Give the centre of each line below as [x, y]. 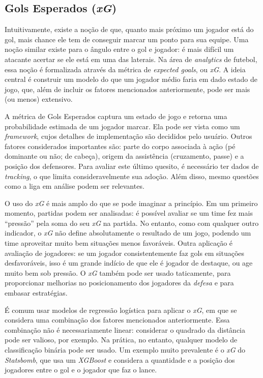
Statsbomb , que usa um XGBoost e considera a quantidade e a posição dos [120, 359]
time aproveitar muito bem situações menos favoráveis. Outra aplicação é [119, 243]
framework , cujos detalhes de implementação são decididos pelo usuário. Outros [128, 136]
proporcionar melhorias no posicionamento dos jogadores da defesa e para [119, 283]
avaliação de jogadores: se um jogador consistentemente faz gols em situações [125, 253]
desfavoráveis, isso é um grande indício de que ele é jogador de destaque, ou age [129, 263]
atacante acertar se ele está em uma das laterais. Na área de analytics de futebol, [131, 59]
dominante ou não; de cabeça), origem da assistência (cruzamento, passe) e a [124, 156]
